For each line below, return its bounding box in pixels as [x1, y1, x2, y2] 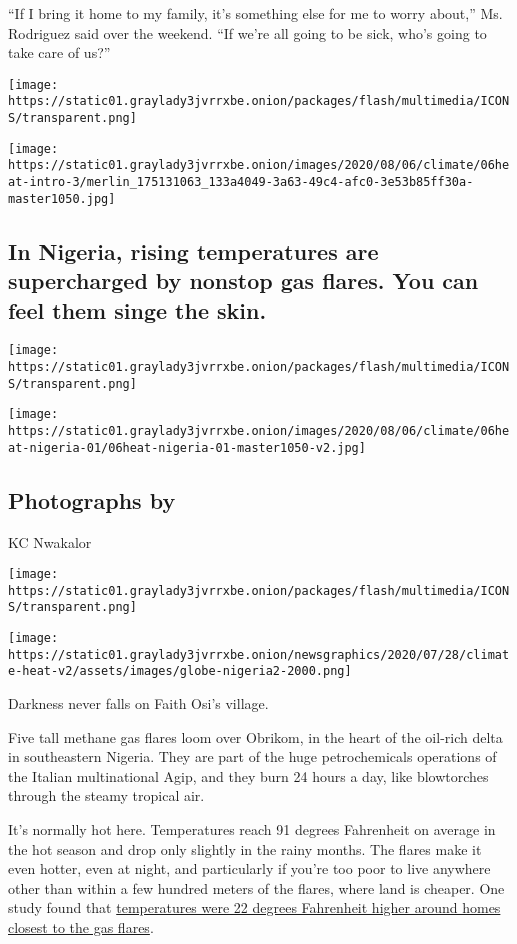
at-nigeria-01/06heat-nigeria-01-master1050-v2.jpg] [8, 440, 366, 455]
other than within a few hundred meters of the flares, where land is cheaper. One [8, 877, 505, 898]
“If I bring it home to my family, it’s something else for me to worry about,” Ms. [8, 3, 503, 23]
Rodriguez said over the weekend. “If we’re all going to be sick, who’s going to [8, 22, 487, 43]
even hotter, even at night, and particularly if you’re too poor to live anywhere [8, 858, 491, 879]
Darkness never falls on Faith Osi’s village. [8, 693, 269, 714]
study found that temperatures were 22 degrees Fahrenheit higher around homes [8, 897, 501, 918]
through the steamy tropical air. [8, 785, 205, 806]
